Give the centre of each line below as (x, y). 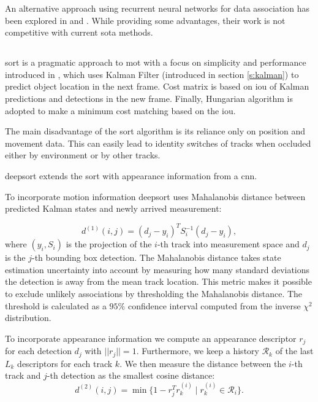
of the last (294, 351)
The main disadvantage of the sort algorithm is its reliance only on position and (155, 131)
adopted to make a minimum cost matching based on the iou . (120, 110)
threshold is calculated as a (56, 305)
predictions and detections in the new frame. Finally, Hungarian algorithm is (149, 98)
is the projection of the (109, 244)
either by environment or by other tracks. (83, 155)
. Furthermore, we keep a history (198, 351)
